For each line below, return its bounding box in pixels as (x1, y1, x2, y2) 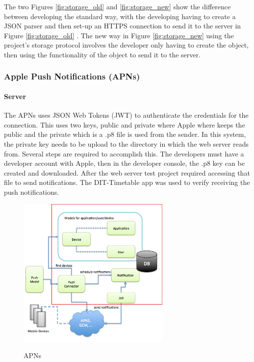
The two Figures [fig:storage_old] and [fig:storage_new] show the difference (4, 1, 231, 11)
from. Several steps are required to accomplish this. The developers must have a (4, 148, 244, 158)
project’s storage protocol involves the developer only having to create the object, (4, 40, 249, 50)
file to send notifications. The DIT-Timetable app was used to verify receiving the (4, 177, 250, 187)
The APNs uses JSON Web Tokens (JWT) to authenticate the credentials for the (4, 110, 249, 120)
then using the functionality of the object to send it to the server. (4, 49, 201, 59)
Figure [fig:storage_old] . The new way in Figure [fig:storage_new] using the (4, 30, 234, 40)
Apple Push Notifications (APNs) (4, 70, 140, 82)
